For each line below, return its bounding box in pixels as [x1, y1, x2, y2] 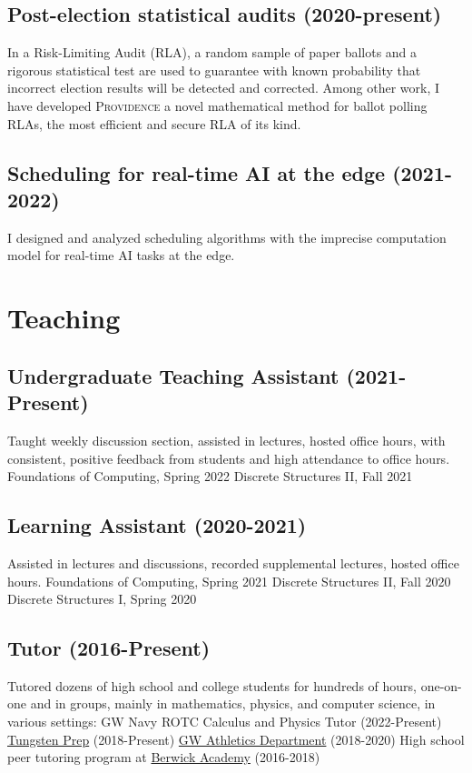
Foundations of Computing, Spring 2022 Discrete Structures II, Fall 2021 [7, 467, 413, 486]
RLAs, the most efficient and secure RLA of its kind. [7, 114, 301, 133]
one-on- [420, 676, 462, 695]
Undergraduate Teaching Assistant [7, 361, 339, 389]
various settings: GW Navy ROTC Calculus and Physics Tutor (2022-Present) [7, 712, 442, 731]
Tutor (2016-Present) [7, 634, 211, 662]
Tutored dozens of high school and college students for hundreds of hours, [7, 676, 417, 695]
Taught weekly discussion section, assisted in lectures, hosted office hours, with [7, 430, 446, 449]
